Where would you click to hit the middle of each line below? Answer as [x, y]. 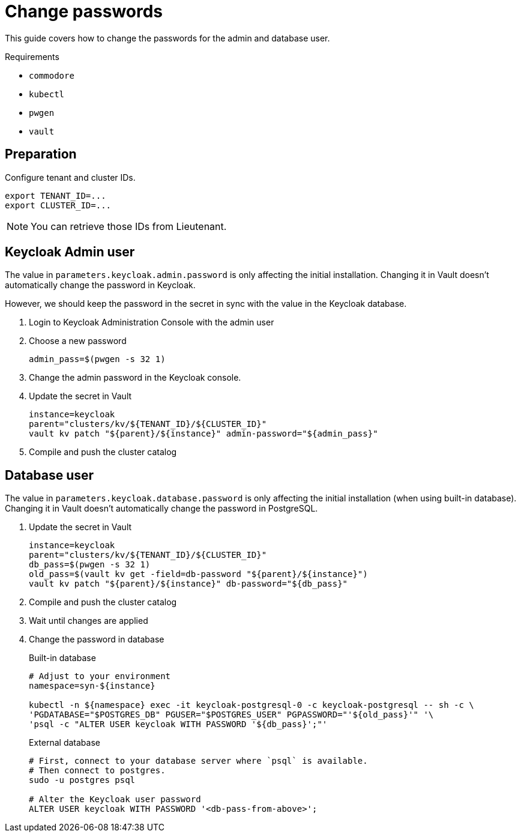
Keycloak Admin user [70, 252]
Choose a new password [78, 341]
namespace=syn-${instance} [92, 686]
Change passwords [84, 11]
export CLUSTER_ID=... [58, 205]
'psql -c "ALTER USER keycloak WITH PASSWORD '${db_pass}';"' [178, 724]
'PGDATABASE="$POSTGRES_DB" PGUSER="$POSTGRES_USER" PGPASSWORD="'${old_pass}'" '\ [231, 715]
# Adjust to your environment [100, 676]
